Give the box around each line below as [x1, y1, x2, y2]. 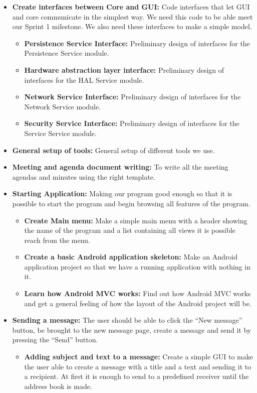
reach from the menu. [24, 234, 90, 245]
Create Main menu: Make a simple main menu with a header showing [24, 215, 247, 225]
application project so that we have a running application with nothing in [24, 261, 250, 272]
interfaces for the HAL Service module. [24, 74, 144, 85]
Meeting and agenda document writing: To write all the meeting [12, 162, 228, 172]
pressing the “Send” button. [12, 334, 98, 345]
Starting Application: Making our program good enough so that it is [12, 188, 232, 199]
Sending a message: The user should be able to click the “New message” [12, 315, 242, 325]
